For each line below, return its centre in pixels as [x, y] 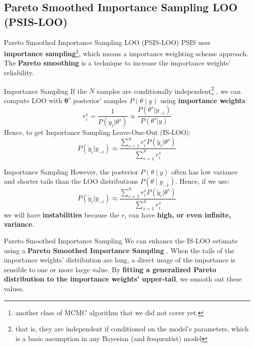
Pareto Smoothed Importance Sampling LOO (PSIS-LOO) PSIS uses [107, 42]
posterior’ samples [100, 100]
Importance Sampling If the [45, 91]
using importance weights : [204, 100]
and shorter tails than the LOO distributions [71, 181]
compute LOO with [33, 100]
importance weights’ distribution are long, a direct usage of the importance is [120, 260]
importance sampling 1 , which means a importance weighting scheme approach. [126, 53]
